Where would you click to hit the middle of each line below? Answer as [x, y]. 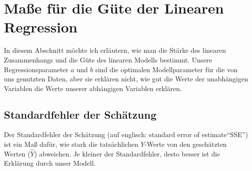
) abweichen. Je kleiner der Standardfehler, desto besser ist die [127, 153]
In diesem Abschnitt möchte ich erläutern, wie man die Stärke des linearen [115, 50]
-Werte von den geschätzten [185, 144]
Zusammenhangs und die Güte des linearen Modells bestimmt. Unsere [108, 59]
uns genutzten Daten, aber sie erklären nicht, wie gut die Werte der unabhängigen [126, 79]
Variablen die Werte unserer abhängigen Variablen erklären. [93, 88]
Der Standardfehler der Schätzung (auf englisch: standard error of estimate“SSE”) [126, 134]
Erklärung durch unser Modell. [50, 163]
